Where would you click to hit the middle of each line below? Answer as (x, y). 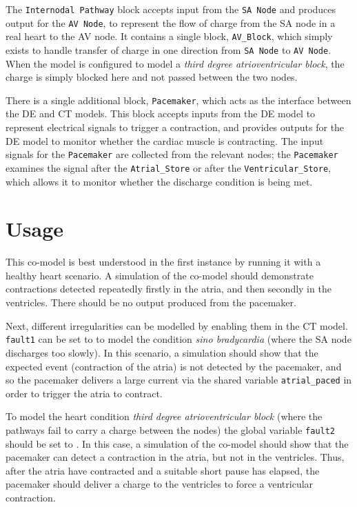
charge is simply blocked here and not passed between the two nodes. (152, 77)
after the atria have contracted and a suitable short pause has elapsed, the (163, 470)
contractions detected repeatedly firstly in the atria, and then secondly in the (169, 289)
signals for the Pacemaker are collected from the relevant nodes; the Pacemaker (172, 154)
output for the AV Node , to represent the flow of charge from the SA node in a (171, 22)
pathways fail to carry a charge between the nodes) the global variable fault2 (171, 429)
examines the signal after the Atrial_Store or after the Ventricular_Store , (168, 167)
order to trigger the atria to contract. (84, 393)
